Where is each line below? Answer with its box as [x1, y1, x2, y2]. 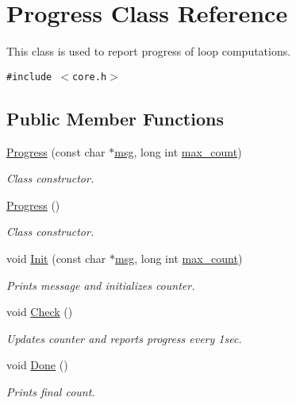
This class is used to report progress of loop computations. [6, 43, 291, 60]
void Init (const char [6, 249, 106, 266]
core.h [72, 71, 107, 83]
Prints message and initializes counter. [6, 276, 195, 293]
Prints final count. [6, 383, 95, 399]
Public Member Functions [6, 106, 224, 130]
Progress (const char [6, 143, 106, 160]
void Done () [6, 357, 68, 373]
